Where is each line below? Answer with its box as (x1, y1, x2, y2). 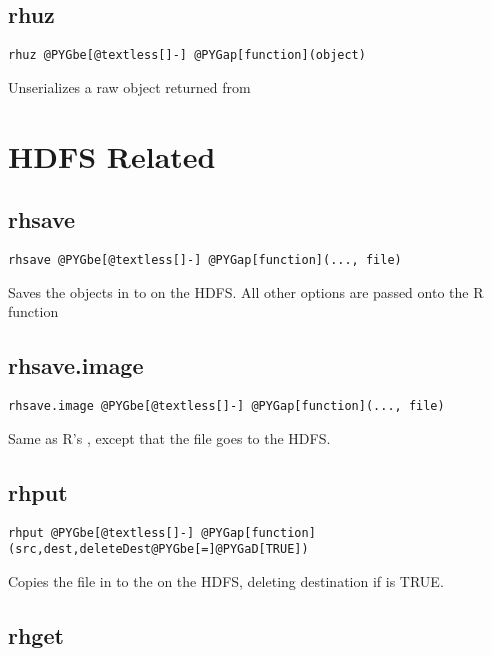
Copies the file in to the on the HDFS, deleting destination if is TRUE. (8, 570, 444, 591)
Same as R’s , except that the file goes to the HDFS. (8, 427, 331, 448)
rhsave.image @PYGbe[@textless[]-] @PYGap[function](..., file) (8, 399, 445, 414)
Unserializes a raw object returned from (8, 76, 251, 97)
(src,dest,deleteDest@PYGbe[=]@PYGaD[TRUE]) (8, 542, 309, 557)
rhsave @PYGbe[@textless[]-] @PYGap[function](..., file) (8, 253, 402, 268)
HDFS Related (8, 135, 216, 176)
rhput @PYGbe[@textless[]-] (8, 525, 195, 540)
